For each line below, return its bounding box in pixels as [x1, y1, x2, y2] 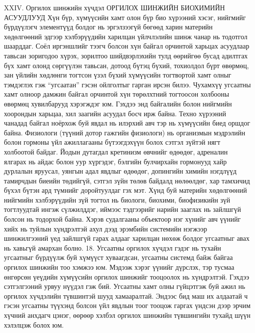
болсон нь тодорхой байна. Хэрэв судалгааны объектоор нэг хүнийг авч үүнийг [4, 214, 241, 224]
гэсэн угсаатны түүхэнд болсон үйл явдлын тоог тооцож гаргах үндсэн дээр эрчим [4, 300, 251, 310]
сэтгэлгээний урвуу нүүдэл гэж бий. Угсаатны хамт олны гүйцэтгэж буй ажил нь [4, 281, 245, 291]
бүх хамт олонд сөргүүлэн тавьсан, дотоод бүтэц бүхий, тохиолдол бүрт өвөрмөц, [4, 60, 249, 70]
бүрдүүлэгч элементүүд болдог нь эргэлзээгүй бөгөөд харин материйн [4, 22, 213, 32]
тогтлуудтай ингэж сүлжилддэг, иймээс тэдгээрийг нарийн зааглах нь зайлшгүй [4, 204, 241, 214]
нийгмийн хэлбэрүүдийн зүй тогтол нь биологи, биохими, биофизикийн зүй [4, 194, 230, 205]
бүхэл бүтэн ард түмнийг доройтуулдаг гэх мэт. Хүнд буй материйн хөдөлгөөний [4, 185, 247, 195]
